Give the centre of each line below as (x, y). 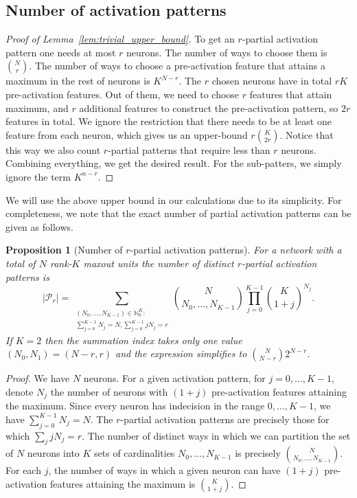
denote (20, 391)
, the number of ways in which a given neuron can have (164, 470)
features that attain (291, 94)
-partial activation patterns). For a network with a (236, 250)
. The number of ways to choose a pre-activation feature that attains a (177, 66)
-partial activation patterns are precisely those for (225, 419)
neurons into (53, 453)
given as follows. (39, 226)
